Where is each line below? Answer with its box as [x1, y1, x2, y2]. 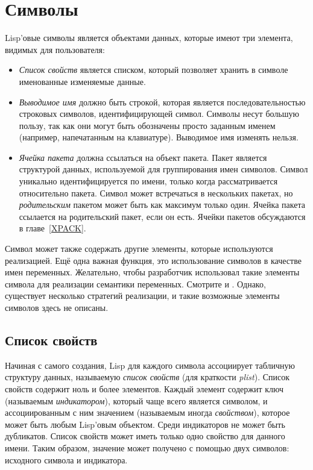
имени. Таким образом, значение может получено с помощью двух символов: [5, 441, 289, 454]
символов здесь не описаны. [5, 301, 109, 313]
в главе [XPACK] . [19, 222, 86, 234]
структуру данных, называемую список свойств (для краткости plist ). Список [5, 371, 290, 383]
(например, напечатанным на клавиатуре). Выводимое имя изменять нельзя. [19, 131, 299, 143]
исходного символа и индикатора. [5, 453, 128, 466]
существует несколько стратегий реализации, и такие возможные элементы [5, 289, 280, 302]
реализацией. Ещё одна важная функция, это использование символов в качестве [5, 254, 302, 266]
